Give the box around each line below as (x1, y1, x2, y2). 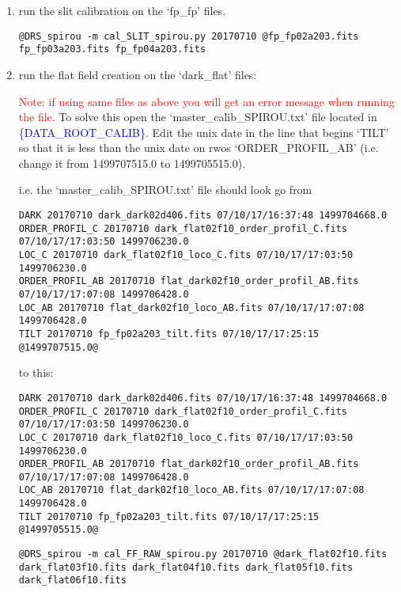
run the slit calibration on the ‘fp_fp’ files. (18, 2, 226, 18)
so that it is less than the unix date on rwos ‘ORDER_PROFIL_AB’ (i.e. (18, 139, 379, 156)
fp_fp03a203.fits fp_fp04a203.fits (18, 44, 206, 55)
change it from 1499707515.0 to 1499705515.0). (18, 154, 246, 171)
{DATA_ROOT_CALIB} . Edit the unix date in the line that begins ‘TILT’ (18, 123, 389, 140)
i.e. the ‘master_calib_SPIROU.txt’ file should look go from (18, 181, 312, 198)
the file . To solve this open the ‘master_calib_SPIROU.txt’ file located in (18, 108, 377, 125)
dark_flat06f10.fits (18, 575, 127, 586)
